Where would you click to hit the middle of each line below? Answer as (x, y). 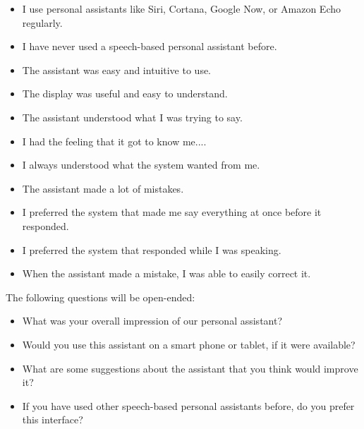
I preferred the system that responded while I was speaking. (152, 249)
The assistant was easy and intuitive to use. (116, 70)
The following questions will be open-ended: (101, 297)
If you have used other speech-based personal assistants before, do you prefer (188, 405)
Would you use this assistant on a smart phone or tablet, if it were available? (189, 344)
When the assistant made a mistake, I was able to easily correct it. (166, 273)
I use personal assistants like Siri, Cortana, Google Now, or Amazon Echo (182, 8)
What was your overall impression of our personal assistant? (152, 321)
